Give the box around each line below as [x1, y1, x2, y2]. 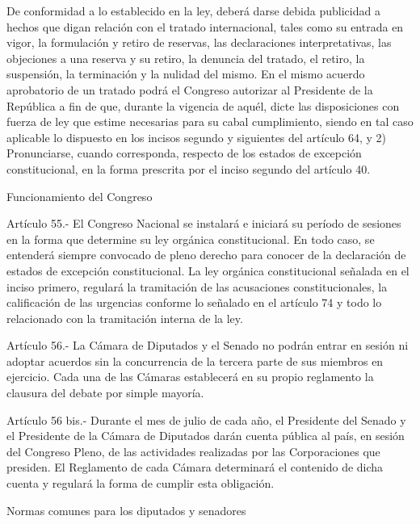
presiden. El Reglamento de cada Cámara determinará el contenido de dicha [6, 459, 384, 476]
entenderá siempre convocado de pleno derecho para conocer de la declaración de [6, 246, 406, 263]
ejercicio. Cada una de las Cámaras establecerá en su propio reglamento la [6, 368, 374, 385]
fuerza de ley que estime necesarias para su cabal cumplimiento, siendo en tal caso [6, 113, 414, 130]
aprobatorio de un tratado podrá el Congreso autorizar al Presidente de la [6, 81, 373, 98]
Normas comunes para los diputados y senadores [6, 501, 246, 518]
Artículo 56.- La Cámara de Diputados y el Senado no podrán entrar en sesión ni [6, 337, 409, 354]
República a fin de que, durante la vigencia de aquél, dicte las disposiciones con [6, 97, 400, 114]
